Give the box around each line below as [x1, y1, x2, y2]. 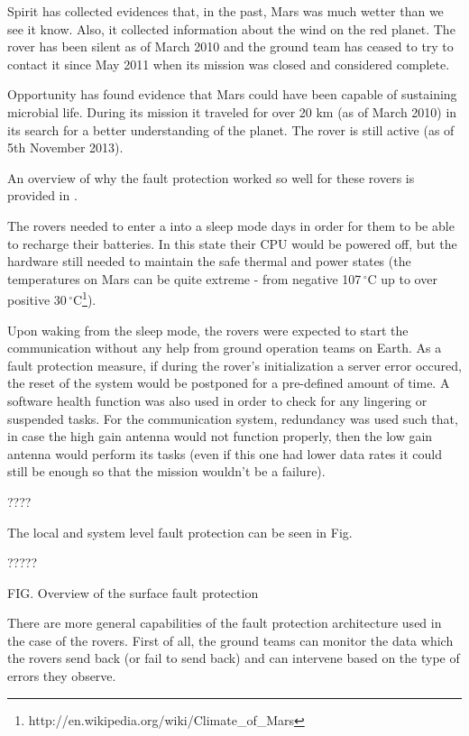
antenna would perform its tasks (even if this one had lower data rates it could [7, 444, 442, 463]
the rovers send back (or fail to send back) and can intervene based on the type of [7, 649, 460, 667]
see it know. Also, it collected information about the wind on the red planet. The [7, 19, 455, 38]
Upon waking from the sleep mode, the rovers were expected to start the [7, 320, 409, 339]
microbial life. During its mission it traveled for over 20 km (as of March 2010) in [7, 102, 457, 121]
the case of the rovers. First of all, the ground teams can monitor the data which [7, 630, 454, 649]
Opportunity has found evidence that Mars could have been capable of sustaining [7, 85, 457, 104]
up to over [381, 269, 437, 288]
